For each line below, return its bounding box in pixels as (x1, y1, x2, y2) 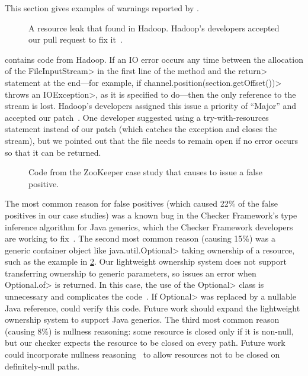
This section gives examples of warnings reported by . (5, 2, 199, 14)
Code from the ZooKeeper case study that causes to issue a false (28, 166, 262, 178)
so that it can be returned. (5, 146, 101, 158)
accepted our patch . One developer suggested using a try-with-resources (5, 111, 269, 123)
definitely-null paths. (5, 359, 80, 372)
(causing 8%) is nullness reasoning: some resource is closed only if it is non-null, (5, 324, 294, 337)
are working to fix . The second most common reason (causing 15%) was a (5, 232, 275, 245)
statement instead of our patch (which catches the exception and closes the (5, 123, 277, 135)
